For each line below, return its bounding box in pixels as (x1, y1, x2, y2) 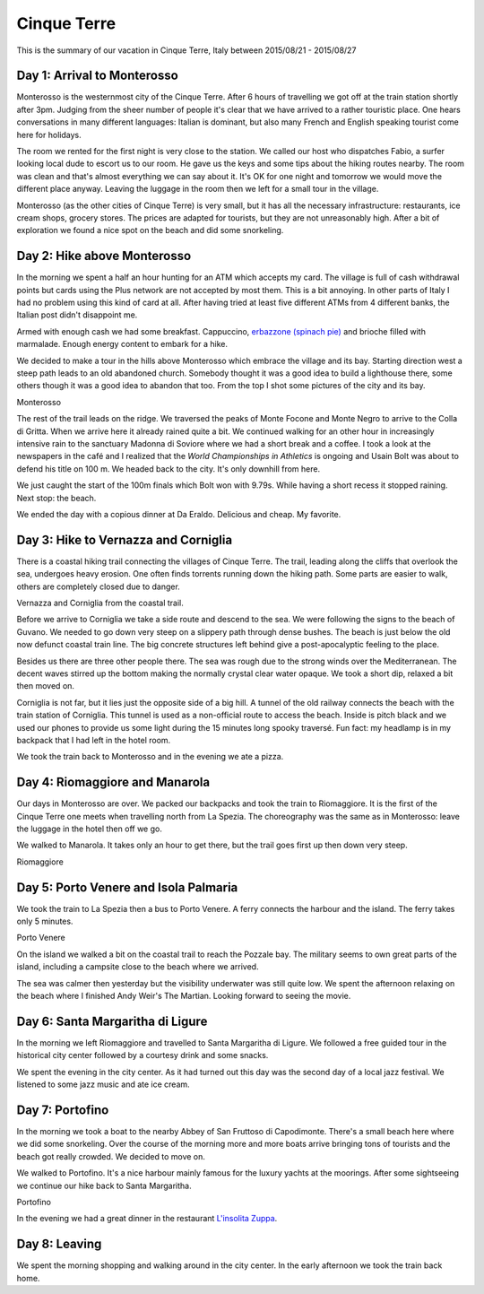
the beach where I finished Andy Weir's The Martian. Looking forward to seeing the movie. (16, 991, 351, 1001)
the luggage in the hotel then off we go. (16, 823, 163, 834)
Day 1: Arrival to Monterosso (16, 68, 178, 83)
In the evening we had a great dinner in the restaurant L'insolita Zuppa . (16, 1213, 278, 1224)
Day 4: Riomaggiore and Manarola (16, 775, 211, 790)
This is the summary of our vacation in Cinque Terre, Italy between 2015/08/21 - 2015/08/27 (16, 45, 357, 56)
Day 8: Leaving (16, 1237, 102, 1252)
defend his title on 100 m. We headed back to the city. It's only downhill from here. (16, 463, 321, 474)
